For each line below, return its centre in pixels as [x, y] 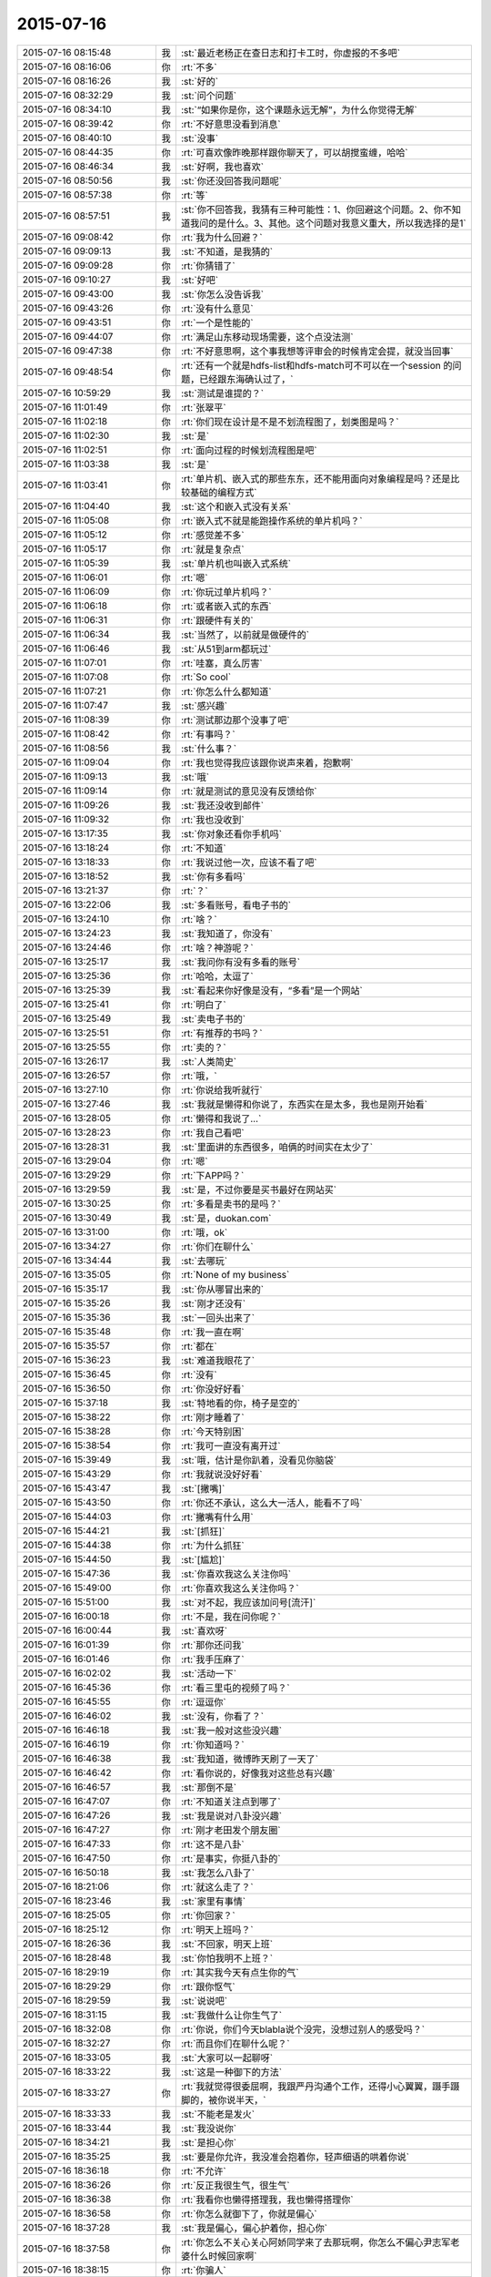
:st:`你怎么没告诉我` [222, 294]
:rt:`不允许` [203, 2170]
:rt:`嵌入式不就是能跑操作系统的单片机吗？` [271, 521]
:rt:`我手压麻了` [212, 1659]
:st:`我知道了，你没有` [226, 934]
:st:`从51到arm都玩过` [226, 648]
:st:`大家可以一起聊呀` [226, 2057]
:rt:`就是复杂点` [212, 549]
